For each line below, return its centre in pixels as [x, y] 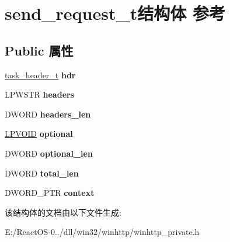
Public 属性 [39, 50]
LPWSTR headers [40, 94]
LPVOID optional [39, 134]
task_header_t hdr [40, 75]
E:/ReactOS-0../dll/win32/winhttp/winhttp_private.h [102, 232]
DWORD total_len [42, 173]
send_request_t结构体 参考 [115, 13]
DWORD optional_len [49, 153]
